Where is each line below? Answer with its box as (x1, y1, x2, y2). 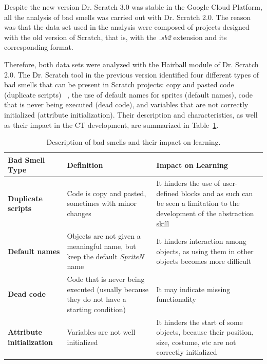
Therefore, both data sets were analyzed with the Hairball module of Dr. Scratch (4, 59, 259, 69)
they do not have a (67, 294, 126, 304)
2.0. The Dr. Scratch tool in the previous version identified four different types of (4, 69, 259, 80)
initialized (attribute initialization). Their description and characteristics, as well (4, 109, 258, 120)
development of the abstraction (156, 207, 254, 218)
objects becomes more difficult (156, 256, 252, 266)
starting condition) (67, 303, 126, 314)
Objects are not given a (67, 231, 141, 241)
